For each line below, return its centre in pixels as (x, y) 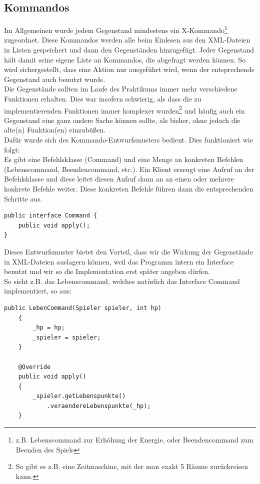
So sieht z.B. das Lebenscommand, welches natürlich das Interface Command (122, 281)
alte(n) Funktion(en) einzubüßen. (55, 130)
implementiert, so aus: (38, 291)
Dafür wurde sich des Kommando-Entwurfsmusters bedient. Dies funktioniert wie (128, 140)
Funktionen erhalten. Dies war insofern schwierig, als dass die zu (103, 99)
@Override (34, 367)
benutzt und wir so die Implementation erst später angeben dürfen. (107, 271)
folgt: (12, 149)
